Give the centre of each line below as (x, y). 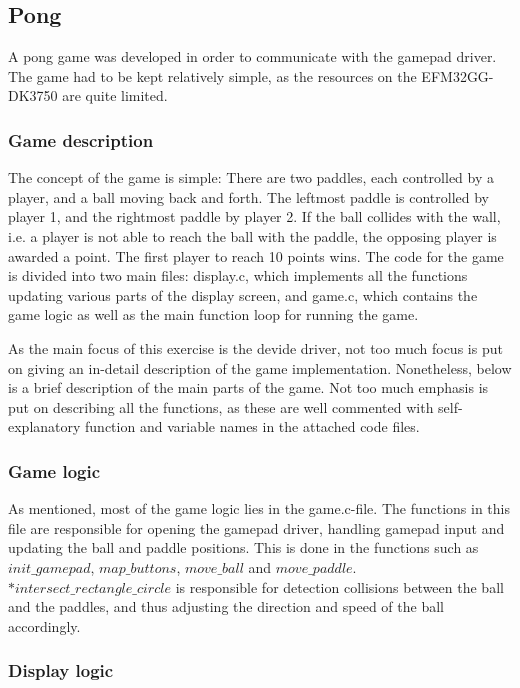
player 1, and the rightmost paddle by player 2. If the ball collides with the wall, (254, 216)
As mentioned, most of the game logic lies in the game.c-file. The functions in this (259, 508)
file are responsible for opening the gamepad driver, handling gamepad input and (256, 527)
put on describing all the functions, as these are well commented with (221, 406)
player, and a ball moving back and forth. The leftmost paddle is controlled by (248, 196)
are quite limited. (115, 95)
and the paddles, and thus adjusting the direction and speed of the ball (226, 606)
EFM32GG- (457, 75)
